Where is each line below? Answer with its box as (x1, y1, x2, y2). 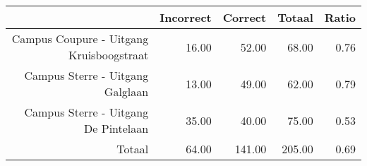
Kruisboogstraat (68, 47, 149, 63)
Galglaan (104, 83, 149, 100)
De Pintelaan (84, 120, 149, 136)
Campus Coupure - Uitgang (11, 30, 149, 47)
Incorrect (160, 9, 212, 25)
